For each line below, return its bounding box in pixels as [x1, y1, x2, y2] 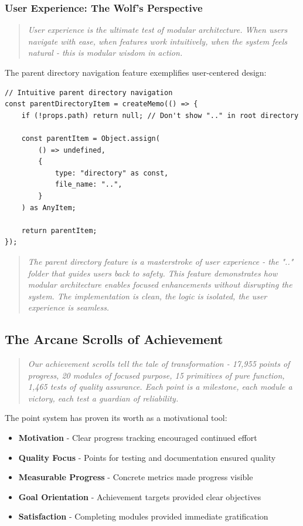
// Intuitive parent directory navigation [5, 88, 173, 97]
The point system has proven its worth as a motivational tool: [5, 412, 227, 424]
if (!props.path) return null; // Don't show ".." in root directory [21, 111, 299, 120]
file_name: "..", [55, 180, 122, 189]
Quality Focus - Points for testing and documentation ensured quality [18, 451, 276, 463]
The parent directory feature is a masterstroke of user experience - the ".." [28, 255, 294, 267]
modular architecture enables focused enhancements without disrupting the [28, 278, 292, 291]
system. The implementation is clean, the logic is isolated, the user [28, 289, 267, 302]
